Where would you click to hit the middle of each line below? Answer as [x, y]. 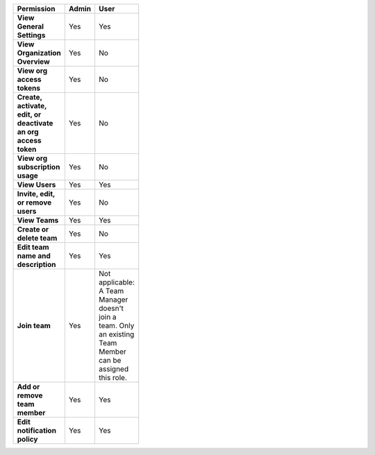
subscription [39, 167]
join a [108, 317]
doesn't [111, 308]
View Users [36, 185]
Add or [28, 387]
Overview [33, 61]
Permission [36, 9]
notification [37, 430]
